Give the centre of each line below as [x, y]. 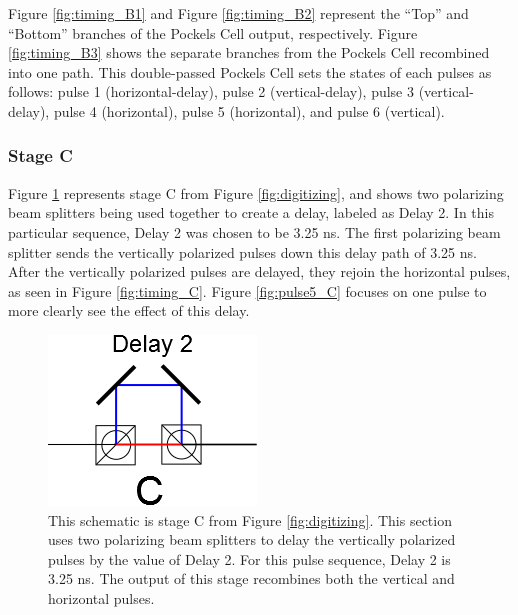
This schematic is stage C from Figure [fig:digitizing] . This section [250, 519]
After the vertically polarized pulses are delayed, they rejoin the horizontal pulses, [259, 271]
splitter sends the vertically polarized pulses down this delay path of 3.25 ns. [242, 251]
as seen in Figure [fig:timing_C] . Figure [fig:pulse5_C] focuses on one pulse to [247, 290]
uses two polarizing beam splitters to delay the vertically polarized [252, 539]
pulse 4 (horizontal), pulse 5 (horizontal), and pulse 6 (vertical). [249, 110]
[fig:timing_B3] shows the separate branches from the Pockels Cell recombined [249, 52]
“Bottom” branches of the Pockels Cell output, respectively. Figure [213, 32]
